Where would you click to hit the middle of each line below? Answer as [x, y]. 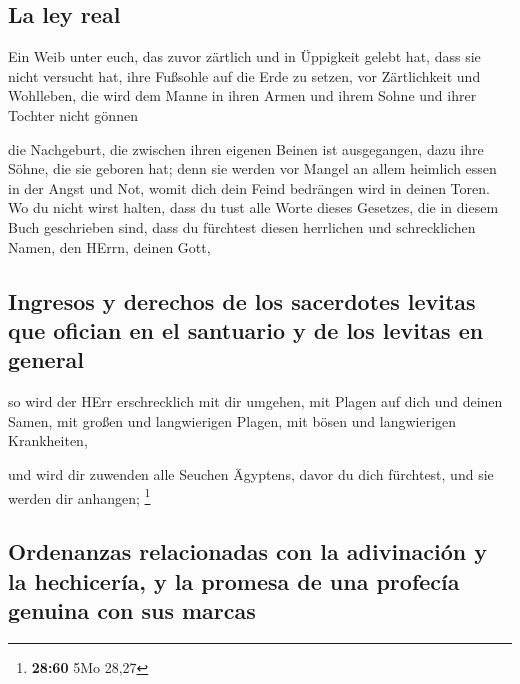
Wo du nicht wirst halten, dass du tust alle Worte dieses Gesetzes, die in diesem [253, 207]
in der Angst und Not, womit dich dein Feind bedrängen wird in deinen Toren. [249, 187]
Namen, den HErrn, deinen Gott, [109, 246]
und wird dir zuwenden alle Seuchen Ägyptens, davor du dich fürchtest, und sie [251, 473]
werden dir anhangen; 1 [79, 496]
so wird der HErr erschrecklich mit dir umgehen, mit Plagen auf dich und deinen [255, 401]
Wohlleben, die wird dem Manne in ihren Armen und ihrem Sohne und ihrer [242, 95]
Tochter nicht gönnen [73, 114]
